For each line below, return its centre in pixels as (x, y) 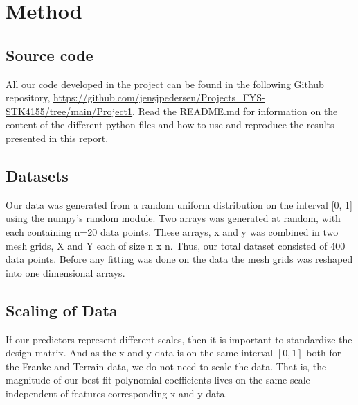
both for (324, 353)
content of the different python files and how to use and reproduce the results (170, 124)
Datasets (37, 175)
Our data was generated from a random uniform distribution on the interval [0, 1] (179, 204)
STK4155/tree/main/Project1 (69, 111)
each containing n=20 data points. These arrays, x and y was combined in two (172, 231)
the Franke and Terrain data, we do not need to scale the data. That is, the (166, 366)
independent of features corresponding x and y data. (117, 393)
